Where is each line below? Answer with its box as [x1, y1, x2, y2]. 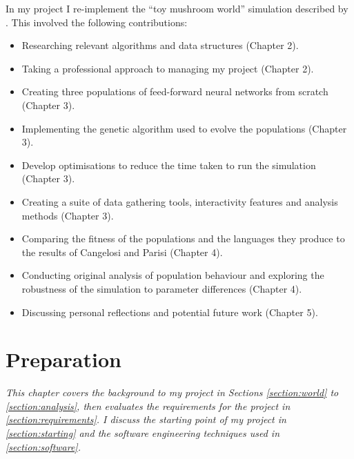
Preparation [6, 345, 121, 373]
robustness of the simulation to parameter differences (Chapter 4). [21, 281, 302, 295]
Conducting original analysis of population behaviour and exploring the [21, 268, 324, 282]
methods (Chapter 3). [21, 208, 114, 222]
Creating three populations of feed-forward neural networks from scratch [21, 84, 328, 99]
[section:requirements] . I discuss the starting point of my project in [6, 412, 286, 427]
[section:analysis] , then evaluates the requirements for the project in [6, 398, 291, 413]
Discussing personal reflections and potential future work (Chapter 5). [21, 304, 318, 319]
